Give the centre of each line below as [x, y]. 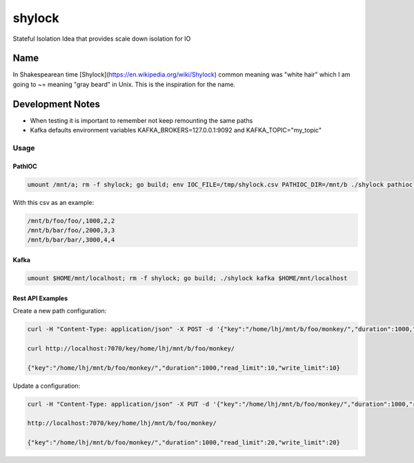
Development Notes [56, 104]
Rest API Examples [40, 298]
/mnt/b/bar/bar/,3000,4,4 [71, 240]
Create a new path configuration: [60, 311]
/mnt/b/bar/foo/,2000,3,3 [71, 230]
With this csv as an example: [53, 202]
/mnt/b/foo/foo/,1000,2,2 [71, 220]
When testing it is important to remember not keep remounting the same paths [141, 120]
